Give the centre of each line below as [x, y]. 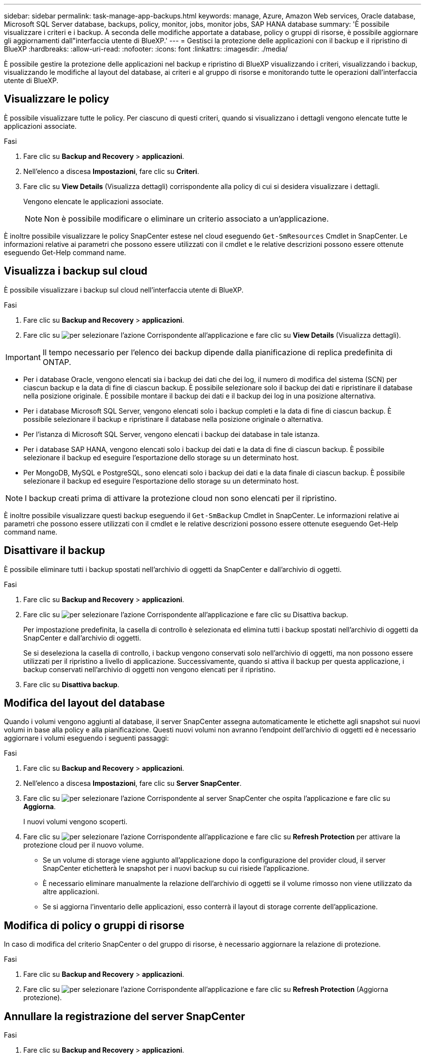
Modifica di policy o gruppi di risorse [94, 925]
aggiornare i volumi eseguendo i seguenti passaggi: [86, 738]
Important [23, 357]
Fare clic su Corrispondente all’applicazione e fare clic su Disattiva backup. [186, 614]
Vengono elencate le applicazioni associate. [93, 201]
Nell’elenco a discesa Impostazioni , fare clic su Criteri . [111, 171]
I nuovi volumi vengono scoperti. [75, 822]
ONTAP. [57, 362]
